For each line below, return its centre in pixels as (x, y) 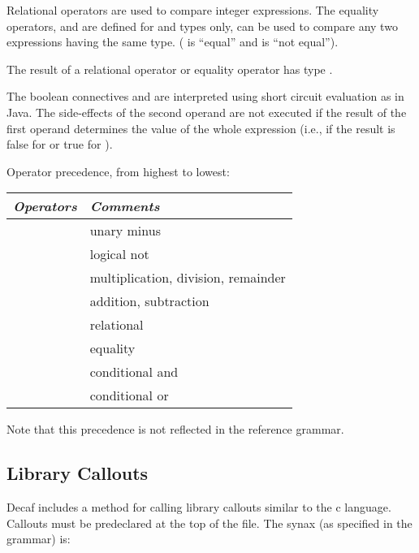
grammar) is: (39, 539)
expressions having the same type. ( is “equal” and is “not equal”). (173, 42)
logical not (119, 254)
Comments (125, 206)
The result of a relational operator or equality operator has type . (170, 69)
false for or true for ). (60, 144)
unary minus (125, 231)
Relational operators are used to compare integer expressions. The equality (193, 10)
